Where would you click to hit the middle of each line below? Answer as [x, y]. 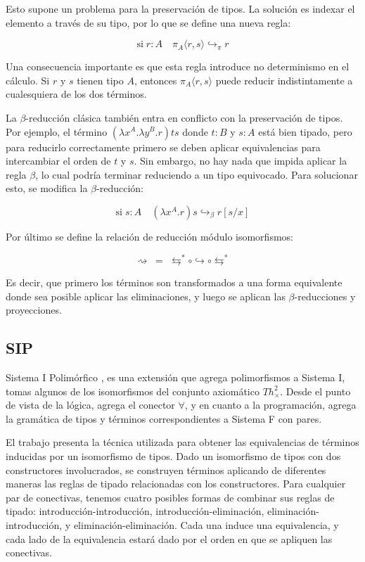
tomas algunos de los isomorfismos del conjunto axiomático [133, 391]
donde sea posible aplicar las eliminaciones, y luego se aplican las [146, 296]
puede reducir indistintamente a [284, 80]
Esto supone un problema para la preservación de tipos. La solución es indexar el [180, 8]
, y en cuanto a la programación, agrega [270, 405]
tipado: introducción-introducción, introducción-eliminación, [135, 511]
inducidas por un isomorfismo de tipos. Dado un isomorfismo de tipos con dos [173, 455]
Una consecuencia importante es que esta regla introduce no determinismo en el [178, 66]
